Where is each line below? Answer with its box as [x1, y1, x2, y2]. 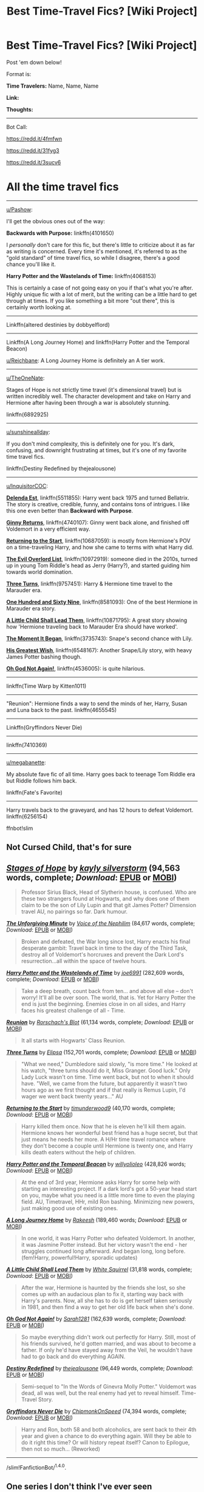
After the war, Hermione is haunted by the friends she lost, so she [21, 1284, 186, 1291]
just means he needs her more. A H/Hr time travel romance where [21, 1136, 186, 1143]
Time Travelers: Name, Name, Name [6, 82, 99, 89]
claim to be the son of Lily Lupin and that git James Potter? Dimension [21, 902, 196, 909]
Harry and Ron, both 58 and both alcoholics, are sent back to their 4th [21, 1426, 197, 1434]
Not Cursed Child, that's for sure [6, 842, 132, 852]
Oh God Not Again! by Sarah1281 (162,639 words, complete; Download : [6, 1316, 186, 1323]
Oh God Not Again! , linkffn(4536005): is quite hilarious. [6, 664, 146, 672]
